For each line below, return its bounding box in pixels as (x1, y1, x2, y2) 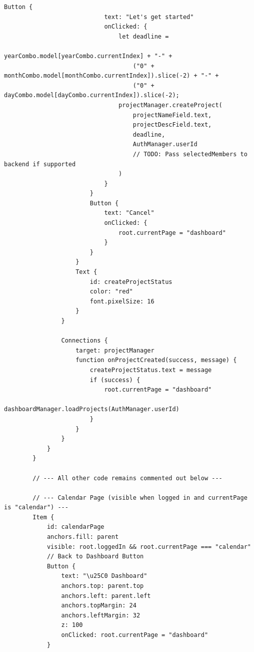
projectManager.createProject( (118, 101, 222, 109)
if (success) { (89, 376, 140, 384)
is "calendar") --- (4, 504, 68, 511)
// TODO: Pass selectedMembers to (132, 150, 247, 158)
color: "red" (89, 288, 133, 295)
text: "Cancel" (104, 209, 154, 217)
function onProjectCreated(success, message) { (75, 357, 237, 364)
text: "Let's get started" (104, 13, 194, 21)
